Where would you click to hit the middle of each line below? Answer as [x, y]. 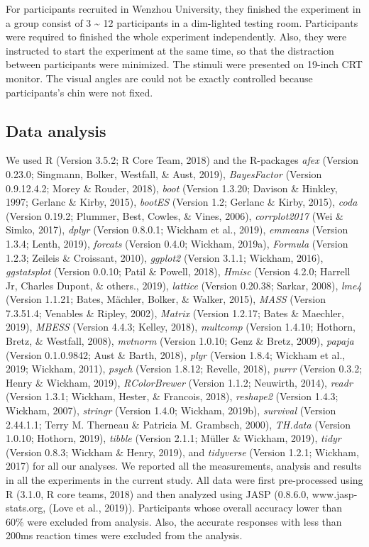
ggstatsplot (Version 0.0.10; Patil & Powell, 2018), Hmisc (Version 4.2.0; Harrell [178, 271]
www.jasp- [335, 493]
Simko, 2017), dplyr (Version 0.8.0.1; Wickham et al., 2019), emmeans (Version [177, 230]
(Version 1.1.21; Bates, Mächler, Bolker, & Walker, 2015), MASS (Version [166, 299]
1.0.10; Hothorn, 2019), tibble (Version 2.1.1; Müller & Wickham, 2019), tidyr [174, 438]
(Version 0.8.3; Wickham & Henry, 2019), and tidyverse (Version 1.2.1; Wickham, [182, 452]
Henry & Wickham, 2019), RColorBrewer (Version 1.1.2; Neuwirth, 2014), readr [179, 382]
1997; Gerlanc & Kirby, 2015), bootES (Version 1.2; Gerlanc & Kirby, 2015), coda [182, 202]
